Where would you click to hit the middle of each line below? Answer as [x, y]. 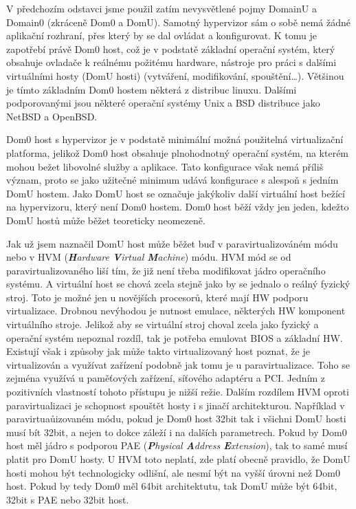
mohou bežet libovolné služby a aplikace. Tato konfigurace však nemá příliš [165, 166]
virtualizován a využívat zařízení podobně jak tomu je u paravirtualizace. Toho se [178, 364]
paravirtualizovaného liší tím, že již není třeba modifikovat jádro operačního [166, 270]
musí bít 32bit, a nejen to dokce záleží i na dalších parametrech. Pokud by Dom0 [177, 432]
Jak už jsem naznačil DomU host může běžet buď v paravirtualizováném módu [172, 243]
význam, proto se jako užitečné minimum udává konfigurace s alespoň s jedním [173, 180]
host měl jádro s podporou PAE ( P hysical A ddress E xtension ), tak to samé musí [177, 445]
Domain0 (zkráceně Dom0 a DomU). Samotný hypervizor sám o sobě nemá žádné [178, 22]
